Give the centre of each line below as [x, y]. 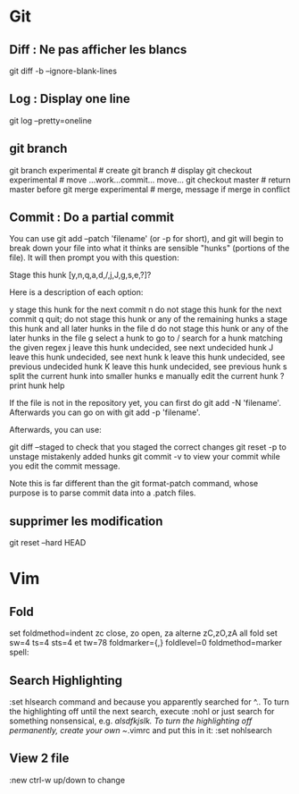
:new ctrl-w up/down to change [67, 780]
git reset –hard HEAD [48, 543]
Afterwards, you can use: [55, 430]
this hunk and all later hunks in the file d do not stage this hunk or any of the [149, 329]
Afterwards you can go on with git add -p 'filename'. [105, 412]
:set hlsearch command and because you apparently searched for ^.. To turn [149, 702]
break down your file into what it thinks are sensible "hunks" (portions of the [149, 249]
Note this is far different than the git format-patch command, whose [134, 484]
